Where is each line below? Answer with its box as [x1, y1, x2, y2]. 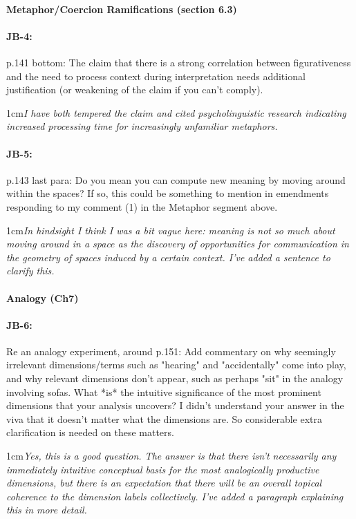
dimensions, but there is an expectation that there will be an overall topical [6, 475, 322, 490]
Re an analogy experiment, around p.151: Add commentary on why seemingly [6, 343, 336, 358]
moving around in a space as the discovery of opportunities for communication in [6, 236, 349, 251]
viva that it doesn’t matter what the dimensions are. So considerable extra [6, 411, 323, 426]
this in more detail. [6, 502, 87, 517]
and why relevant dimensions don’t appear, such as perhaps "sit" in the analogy [6, 371, 344, 386]
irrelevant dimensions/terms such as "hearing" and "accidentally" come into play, [6, 357, 346, 372]
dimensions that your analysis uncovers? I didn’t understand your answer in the [6, 398, 344, 413]
